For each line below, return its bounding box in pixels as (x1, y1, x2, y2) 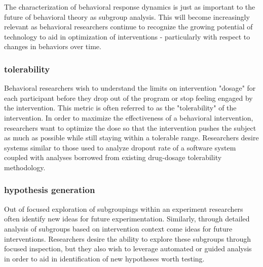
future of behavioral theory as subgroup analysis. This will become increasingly (4, 11, 250, 22)
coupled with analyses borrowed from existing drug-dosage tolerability (4, 152, 222, 163)
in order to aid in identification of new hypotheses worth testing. (4, 253, 205, 263)
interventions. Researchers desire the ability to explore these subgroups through (4, 233, 251, 244)
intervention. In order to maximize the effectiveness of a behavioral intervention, (4, 112, 253, 123)
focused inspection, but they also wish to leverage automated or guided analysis (4, 243, 252, 254)
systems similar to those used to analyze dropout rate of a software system (4, 142, 236, 152)
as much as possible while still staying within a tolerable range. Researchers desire (4, 132, 259, 143)
